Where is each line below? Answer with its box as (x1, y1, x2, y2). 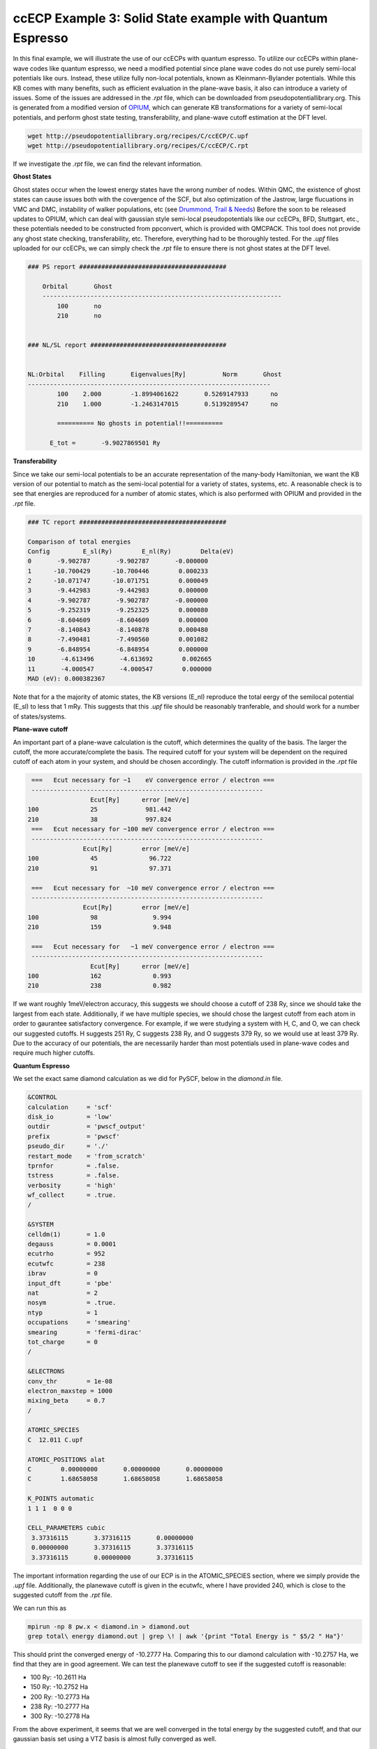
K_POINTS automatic (27, 1494, 94, 1503)
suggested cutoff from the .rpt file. (13, 1591, 112, 1599)
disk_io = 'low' (27, 1112, 113, 1121)
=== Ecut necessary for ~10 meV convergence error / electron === (31, 884, 275, 892)
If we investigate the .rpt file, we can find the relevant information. (13, 160, 202, 168)
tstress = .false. (27, 1172, 120, 1180)
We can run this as (13, 1603, 66, 1612)
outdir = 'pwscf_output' (27, 1123, 146, 1131)
